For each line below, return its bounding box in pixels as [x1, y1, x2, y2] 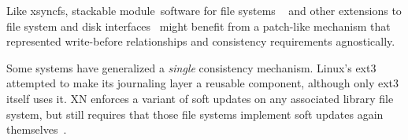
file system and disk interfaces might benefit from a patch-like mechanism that [6, 17, 391, 34]
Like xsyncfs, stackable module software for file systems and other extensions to [6, 2, 402, 18]
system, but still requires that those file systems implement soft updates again [6, 105, 384, 122]
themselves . [6, 121, 67, 138]
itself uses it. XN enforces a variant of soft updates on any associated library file [6, 90, 394, 106]
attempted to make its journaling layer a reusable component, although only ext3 [6, 75, 399, 91]
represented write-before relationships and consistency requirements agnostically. [6, 33, 395, 50]
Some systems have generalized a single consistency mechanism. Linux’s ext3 [6, 59, 376, 76]
